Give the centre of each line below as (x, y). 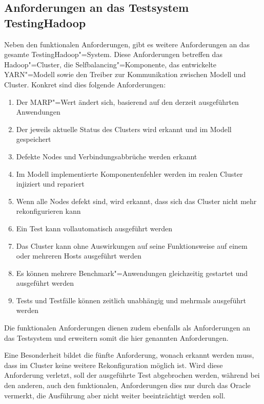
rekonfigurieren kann (48, 211)
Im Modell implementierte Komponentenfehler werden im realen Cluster (129, 173)
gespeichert (34, 139)
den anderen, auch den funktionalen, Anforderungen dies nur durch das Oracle (127, 385)
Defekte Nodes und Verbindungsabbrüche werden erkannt (107, 156)
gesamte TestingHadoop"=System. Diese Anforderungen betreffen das (113, 54)
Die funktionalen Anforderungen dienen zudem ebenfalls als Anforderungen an (127, 328)
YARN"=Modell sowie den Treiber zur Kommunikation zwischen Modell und (125, 74)
